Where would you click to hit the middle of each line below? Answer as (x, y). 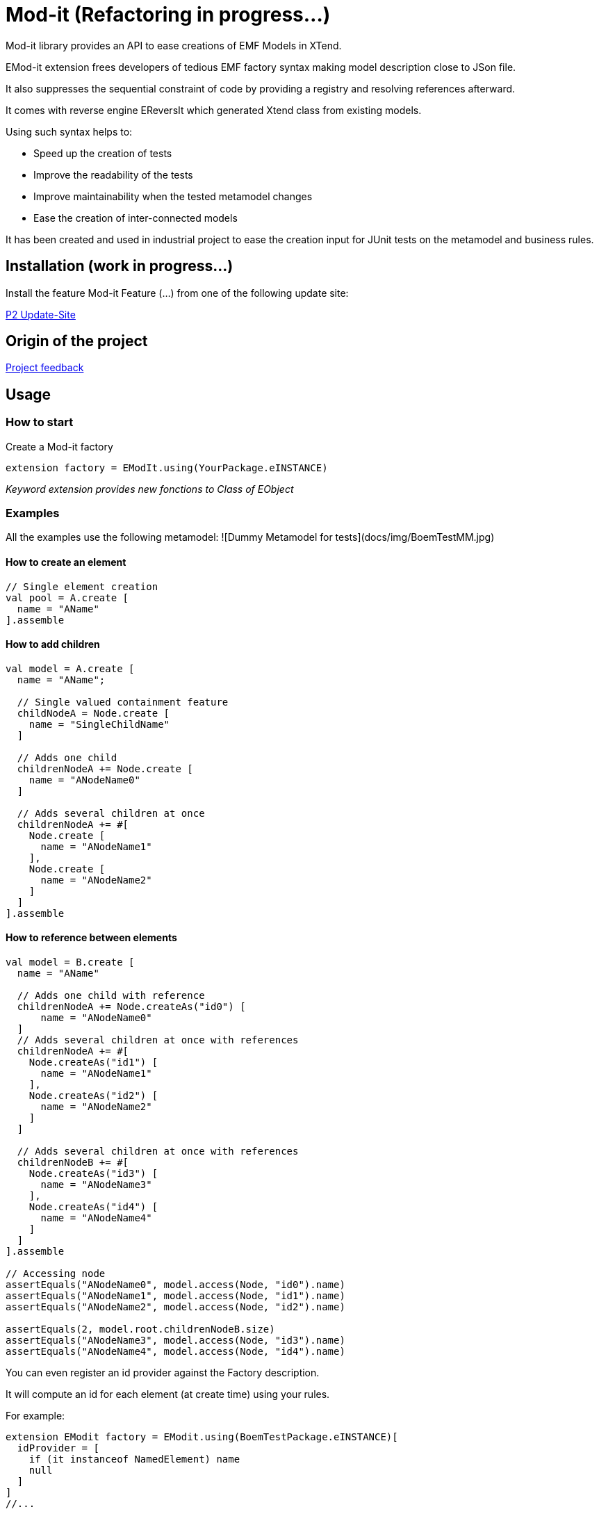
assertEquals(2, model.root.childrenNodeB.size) (140, 1329)
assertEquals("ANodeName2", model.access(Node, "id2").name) (175, 1307)
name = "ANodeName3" (96, 1185)
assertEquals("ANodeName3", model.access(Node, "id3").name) (175, 1341)
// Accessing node (56, 1274)
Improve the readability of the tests (113, 174)
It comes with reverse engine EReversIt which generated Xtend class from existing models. (214, 110)
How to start (40, 422)
